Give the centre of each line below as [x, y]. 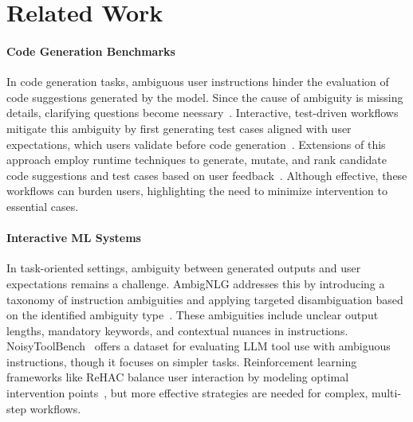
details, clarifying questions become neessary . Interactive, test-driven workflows [203, 113]
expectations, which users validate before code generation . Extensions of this [196, 144]
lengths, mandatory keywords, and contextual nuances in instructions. [177, 330]
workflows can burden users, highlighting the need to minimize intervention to [197, 191]
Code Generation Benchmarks [91, 51]
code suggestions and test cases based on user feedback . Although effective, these [207, 175]
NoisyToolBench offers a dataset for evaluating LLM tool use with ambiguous [199, 346]
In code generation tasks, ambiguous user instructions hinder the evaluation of [198, 82]
